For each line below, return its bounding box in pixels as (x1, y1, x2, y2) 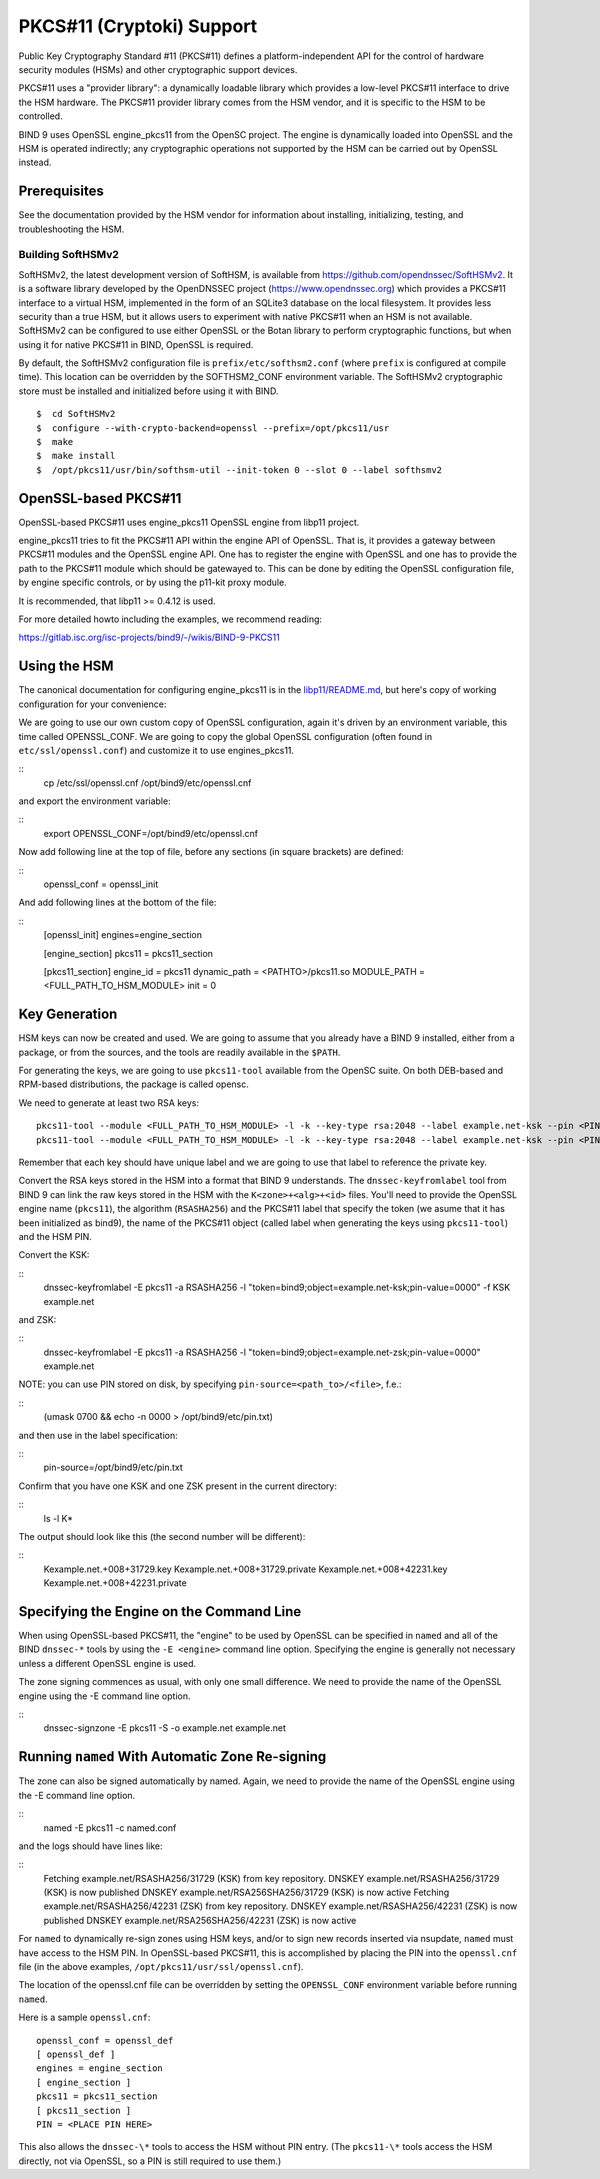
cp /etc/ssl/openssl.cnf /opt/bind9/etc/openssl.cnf (43, 776, 252, 789)
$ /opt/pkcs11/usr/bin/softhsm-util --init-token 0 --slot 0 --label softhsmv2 (36, 464, 443, 475)
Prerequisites (18, 183, 104, 200)
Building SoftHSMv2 (18, 248, 120, 262)
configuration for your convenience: (18, 698, 167, 710)
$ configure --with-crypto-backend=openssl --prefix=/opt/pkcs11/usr (36, 422, 390, 434)
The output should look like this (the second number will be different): (18, 1531, 306, 1542)
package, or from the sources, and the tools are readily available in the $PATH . (18, 1046, 341, 1058)
